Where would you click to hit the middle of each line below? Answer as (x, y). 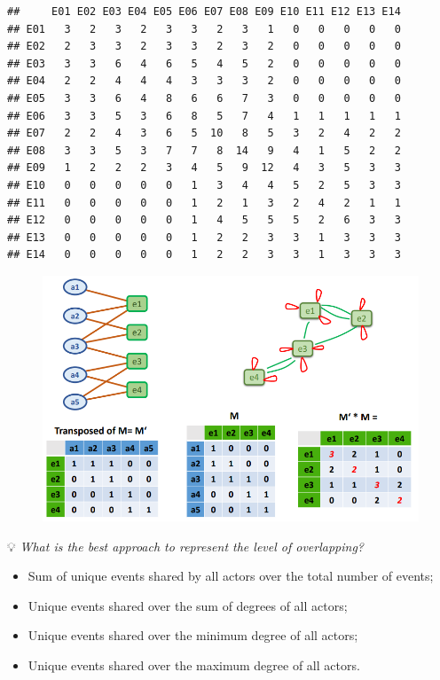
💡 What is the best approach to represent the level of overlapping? (186, 546)
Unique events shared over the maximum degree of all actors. (194, 664)
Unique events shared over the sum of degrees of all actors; (188, 605)
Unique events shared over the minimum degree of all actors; (193, 635)
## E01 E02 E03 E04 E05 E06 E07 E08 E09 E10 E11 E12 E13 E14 (204, 12)
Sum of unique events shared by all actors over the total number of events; (231, 576)
